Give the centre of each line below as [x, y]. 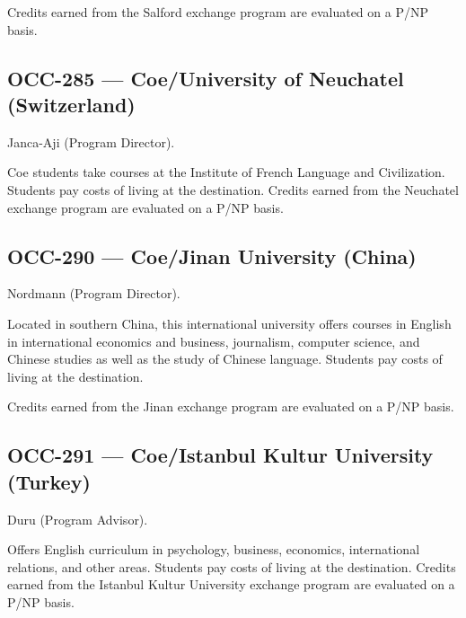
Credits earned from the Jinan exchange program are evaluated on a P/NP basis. [231, 406]
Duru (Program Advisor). [78, 519]
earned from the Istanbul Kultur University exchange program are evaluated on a [231, 584]
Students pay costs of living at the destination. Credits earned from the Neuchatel [233, 189]
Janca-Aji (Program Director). [91, 141]
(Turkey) [49, 481]
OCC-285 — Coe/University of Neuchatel [206, 78]
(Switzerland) [71, 104]
